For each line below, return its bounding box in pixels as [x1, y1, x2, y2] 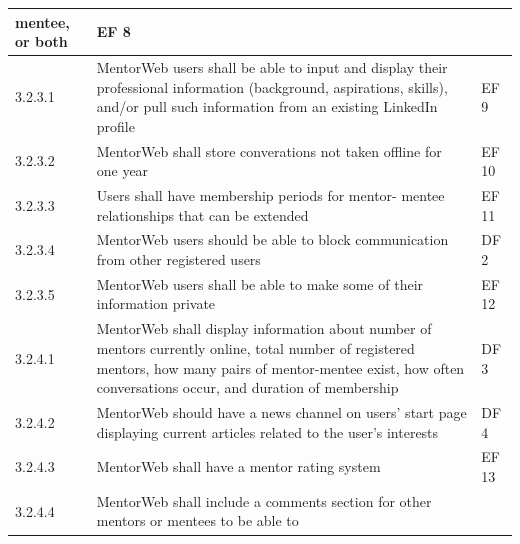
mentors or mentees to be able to [96, 510, 299, 531]
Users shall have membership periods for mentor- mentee [96, 185, 445, 205]
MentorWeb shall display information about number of [96, 318, 432, 339]
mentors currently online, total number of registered [96, 337, 415, 358]
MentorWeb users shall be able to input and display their [96, 56, 448, 77]
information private [96, 293, 216, 314]
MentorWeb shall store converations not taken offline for [96, 140, 442, 161]
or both [15, 31, 68, 52]
